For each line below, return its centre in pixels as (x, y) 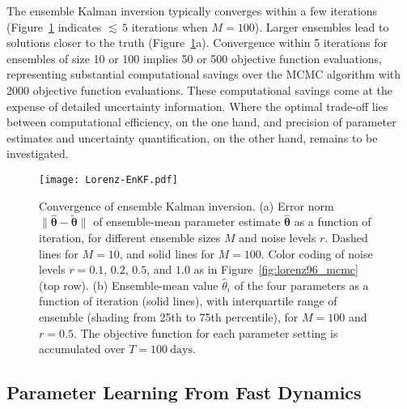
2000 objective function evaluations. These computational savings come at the (200, 89)
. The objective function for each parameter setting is (206, 332)
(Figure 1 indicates (54, 26)
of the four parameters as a (301, 285)
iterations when (170, 26)
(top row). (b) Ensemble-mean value (129, 285)
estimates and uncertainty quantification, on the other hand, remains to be (192, 137)
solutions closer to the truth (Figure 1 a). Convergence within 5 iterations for (197, 43)
